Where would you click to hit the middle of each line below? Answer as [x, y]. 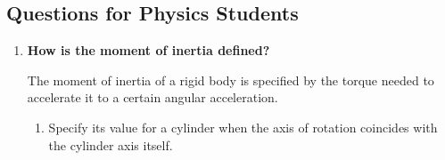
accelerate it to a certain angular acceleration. [152, 97]
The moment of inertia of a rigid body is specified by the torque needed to [231, 80]
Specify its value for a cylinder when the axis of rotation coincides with [243, 127]
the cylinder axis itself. [111, 144]
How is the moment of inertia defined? [148, 50]
